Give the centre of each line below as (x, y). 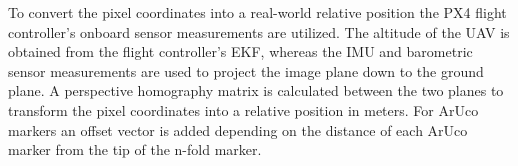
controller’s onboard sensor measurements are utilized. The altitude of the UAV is (259, 31)
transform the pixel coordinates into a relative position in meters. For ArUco (243, 109)
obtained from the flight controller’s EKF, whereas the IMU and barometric (240, 51)
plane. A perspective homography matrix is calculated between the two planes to (256, 90)
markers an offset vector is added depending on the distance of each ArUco (238, 129)
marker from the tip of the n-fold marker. (135, 149)
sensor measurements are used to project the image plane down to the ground (246, 70)
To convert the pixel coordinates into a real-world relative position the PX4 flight (257, 12)
